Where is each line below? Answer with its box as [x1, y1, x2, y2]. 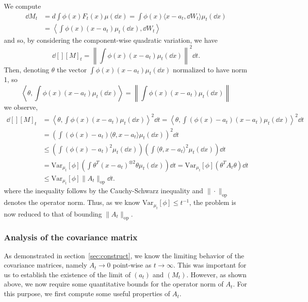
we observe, [4, 101, 38, 112]
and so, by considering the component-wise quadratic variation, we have [4, 35, 218, 45]
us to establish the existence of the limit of [4, 269, 131, 279]
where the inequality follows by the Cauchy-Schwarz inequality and [4, 185, 203, 196]
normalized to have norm [173, 64, 247, 74]
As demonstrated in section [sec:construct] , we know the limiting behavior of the [4, 250, 244, 260]
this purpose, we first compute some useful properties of [4, 288, 170, 299]
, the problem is [189, 197, 236, 207]
